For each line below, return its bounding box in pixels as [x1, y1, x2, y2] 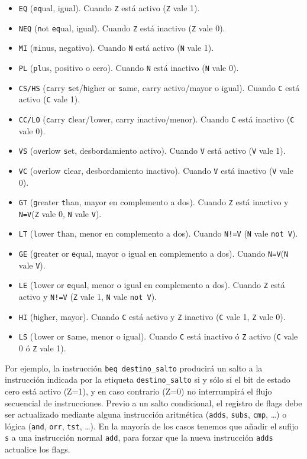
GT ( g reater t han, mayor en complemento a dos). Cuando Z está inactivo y [18, 196, 289, 208]
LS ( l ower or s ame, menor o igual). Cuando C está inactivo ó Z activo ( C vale [18, 330, 298, 342]
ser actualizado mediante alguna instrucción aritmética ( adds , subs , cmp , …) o [5, 408, 287, 421]
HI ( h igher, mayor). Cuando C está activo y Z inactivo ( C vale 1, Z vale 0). [18, 310, 286, 322]
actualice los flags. [5, 443, 70, 455]
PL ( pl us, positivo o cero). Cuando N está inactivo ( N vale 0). [18, 61, 239, 73]
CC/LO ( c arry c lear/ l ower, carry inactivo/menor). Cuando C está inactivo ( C [18, 112, 295, 125]
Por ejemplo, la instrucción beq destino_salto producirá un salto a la [5, 361, 263, 374]
